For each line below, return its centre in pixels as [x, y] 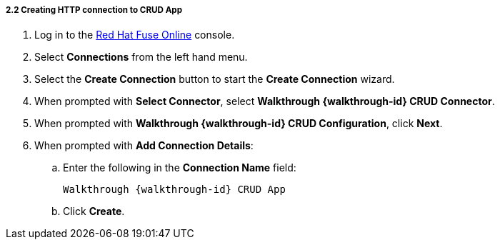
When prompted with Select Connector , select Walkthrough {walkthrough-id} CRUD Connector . [265, 101]
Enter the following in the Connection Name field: [180, 168]
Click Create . [94, 211]
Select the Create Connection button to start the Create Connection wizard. [215, 79]
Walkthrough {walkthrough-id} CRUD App [174, 190]
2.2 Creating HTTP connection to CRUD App [94, 10]
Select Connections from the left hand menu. [141, 57]
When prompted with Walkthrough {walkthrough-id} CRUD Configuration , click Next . [239, 124]
